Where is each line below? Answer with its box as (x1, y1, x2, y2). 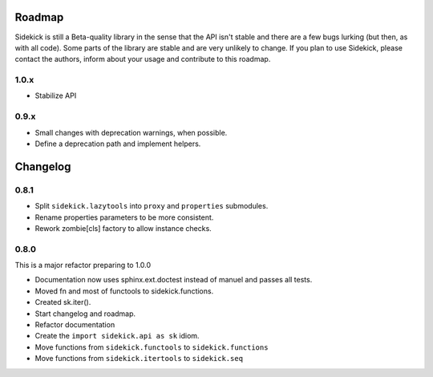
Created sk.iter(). (34, 298, 91, 307)
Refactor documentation (34, 320, 115, 329)
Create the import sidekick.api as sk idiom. (34, 331, 200, 341)
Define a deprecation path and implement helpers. (34, 139, 201, 148)
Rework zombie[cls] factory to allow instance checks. (34, 223, 212, 233)
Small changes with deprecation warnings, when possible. (34, 128, 228, 137)
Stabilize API (34, 91, 77, 100)
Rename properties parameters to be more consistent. (34, 213, 214, 222)
